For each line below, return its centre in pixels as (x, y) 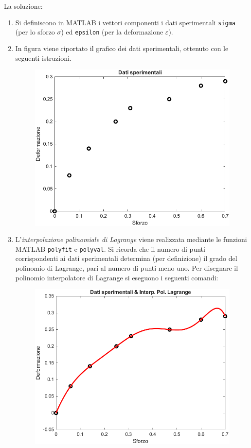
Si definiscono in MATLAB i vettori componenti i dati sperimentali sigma (125, 22)
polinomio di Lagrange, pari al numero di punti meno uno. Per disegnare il (127, 268)
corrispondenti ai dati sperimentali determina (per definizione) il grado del (126, 258)
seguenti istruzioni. (43, 58)
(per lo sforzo (35, 32)
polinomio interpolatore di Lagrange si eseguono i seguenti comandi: (117, 277)
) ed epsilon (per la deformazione (112, 32)
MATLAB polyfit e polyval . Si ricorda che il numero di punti (110, 249)
